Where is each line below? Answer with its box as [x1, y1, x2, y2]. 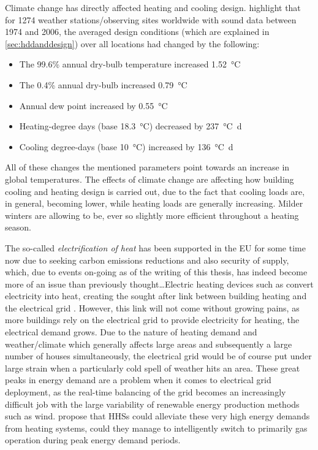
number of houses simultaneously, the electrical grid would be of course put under [5, 349, 312, 362]
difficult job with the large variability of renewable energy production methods [5, 397, 300, 410]
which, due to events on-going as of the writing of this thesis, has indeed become [5, 265, 308, 278]
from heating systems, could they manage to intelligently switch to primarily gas [5, 421, 308, 434]
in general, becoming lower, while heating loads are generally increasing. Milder [5, 197, 303, 210]
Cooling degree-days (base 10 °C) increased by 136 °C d [19, 140, 233, 153]
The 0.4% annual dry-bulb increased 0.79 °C [19, 78, 187, 91]
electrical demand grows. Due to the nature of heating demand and [5, 326, 257, 338]
